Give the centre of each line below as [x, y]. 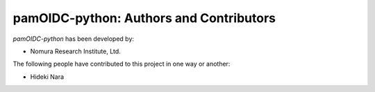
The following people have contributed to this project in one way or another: [122, 64]
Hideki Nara [47, 77]
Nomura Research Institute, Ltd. [75, 51]
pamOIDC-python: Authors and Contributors [144, 18]
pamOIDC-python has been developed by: [74, 39]
